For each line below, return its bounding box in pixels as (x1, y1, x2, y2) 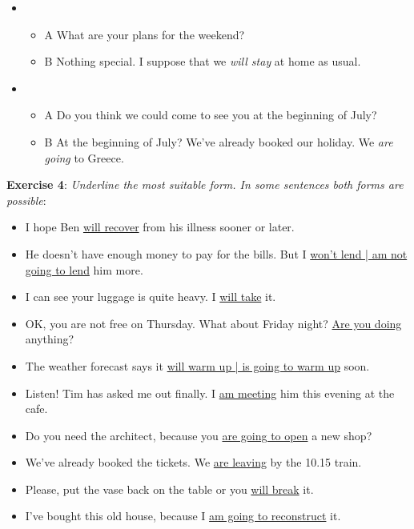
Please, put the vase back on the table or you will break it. (25, 480, 314, 497)
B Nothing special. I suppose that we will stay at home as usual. (44, 53, 361, 70)
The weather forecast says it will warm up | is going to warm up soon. (25, 357, 370, 374)
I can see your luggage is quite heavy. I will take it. (25, 288, 276, 305)
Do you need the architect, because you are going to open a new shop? (25, 427, 372, 443)
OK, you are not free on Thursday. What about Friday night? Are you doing (25, 315, 402, 331)
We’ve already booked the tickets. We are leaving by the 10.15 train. (25, 454, 362, 471)
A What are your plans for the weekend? (44, 26, 245, 42)
